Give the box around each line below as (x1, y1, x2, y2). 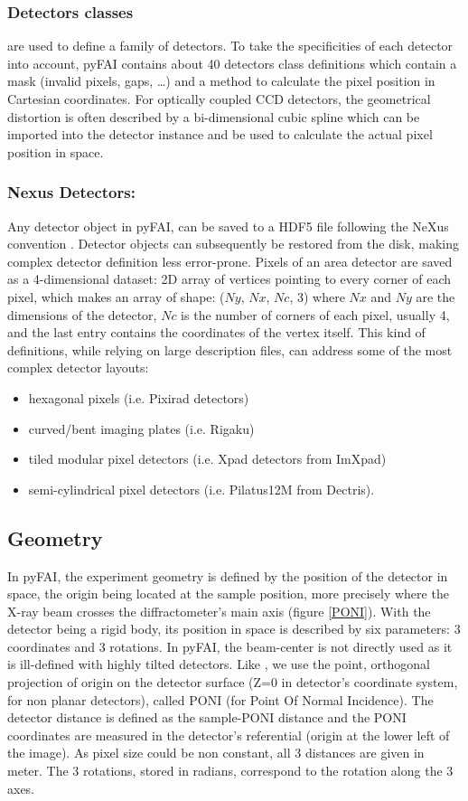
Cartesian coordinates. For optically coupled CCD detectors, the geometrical (7, 90, 431, 108)
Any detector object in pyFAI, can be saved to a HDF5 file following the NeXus (7, 216, 449, 235)
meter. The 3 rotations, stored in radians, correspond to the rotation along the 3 (7, 761, 454, 780)
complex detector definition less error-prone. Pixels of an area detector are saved (7, 251, 453, 270)
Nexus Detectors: (7, 181, 136, 203)
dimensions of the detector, (7, 305, 157, 324)
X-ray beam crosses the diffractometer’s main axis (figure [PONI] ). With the (7, 601, 431, 620)
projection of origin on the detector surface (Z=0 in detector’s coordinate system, (7, 673, 458, 692)
